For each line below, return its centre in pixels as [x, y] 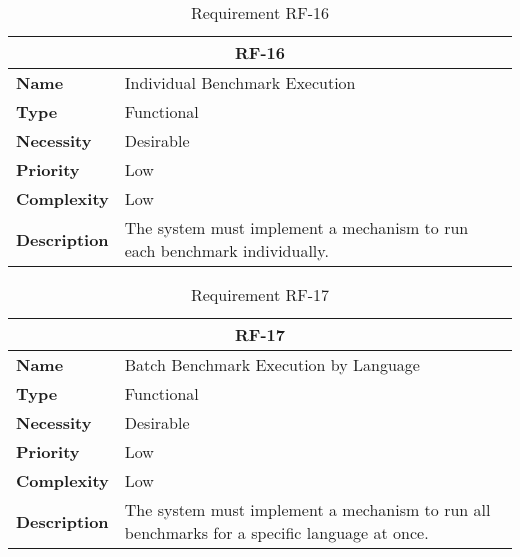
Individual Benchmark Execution [240, 82]
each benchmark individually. [226, 250]
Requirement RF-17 [260, 294]
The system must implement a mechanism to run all [307, 509]
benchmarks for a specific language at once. [276, 532]
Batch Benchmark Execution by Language [272, 364]
